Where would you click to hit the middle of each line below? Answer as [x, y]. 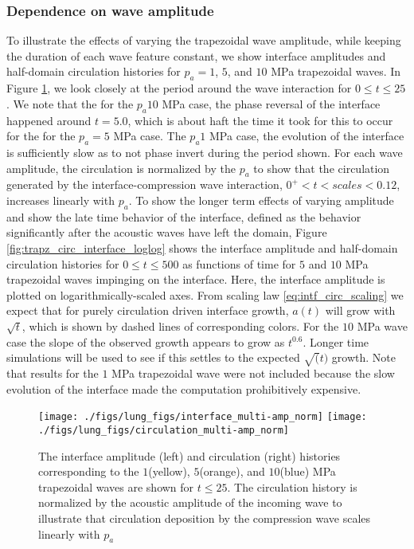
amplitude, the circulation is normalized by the [121, 168]
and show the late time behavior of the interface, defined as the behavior [184, 216]
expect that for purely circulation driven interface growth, [148, 310]
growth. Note [363, 357]
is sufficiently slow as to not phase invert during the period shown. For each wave [205, 152]
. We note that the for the [70, 103]
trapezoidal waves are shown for [116, 486]
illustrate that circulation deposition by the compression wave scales [205, 518]
